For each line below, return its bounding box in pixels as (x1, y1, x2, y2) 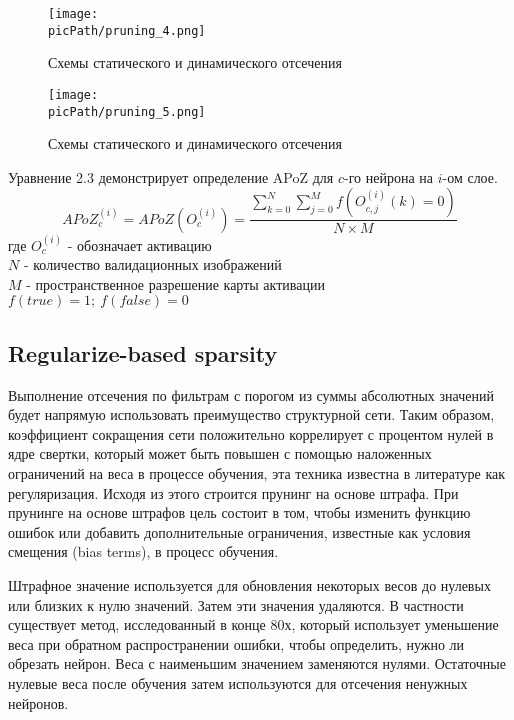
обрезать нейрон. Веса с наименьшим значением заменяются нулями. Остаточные (8, 653, 506, 674)
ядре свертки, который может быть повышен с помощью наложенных (8, 443, 432, 464)
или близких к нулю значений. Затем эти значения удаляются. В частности (8, 594, 464, 615)
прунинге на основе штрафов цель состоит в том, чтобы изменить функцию (8, 502, 471, 523)
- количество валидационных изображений (23, 254, 282, 275)
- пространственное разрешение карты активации (26, 273, 325, 294)
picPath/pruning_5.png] (48, 104, 206, 119)
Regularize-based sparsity (8, 337, 278, 368)
